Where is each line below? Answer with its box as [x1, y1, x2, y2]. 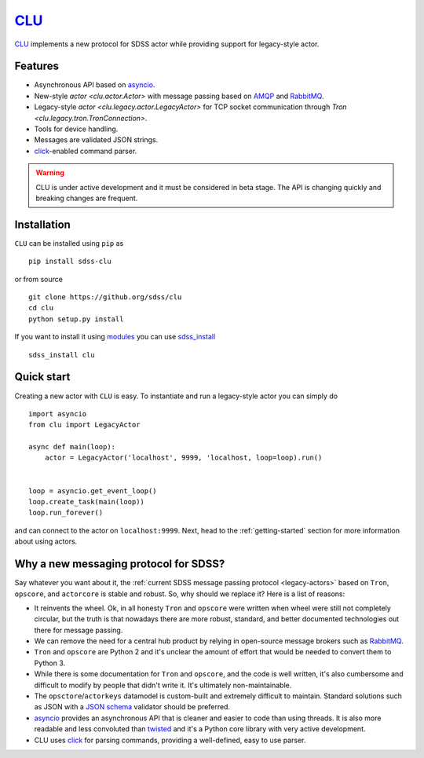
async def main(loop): [28, 442, 116, 452]
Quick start [14, 370, 71, 384]
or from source [14, 274, 63, 284]
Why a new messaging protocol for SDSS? [14, 558, 225, 571]
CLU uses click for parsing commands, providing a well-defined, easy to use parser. [34, 735, 306, 745]
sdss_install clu [28, 350, 95, 359]
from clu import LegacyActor [28, 420, 141, 430]
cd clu [28, 303, 54, 313]
